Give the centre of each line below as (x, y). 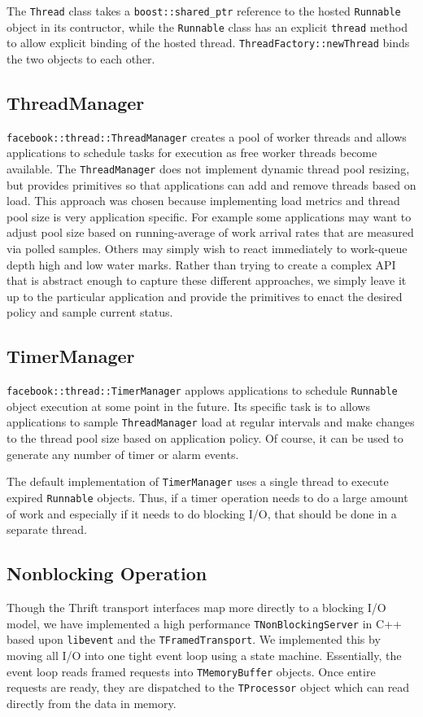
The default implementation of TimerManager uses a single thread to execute (198, 481)
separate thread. (47, 529)
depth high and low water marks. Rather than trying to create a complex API (201, 264)
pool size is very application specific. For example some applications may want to (209, 216)
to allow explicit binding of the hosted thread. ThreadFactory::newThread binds (208, 43)
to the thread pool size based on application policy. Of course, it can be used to (205, 438)
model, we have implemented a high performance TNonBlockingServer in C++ (204, 623)
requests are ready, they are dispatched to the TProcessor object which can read (208, 687)
